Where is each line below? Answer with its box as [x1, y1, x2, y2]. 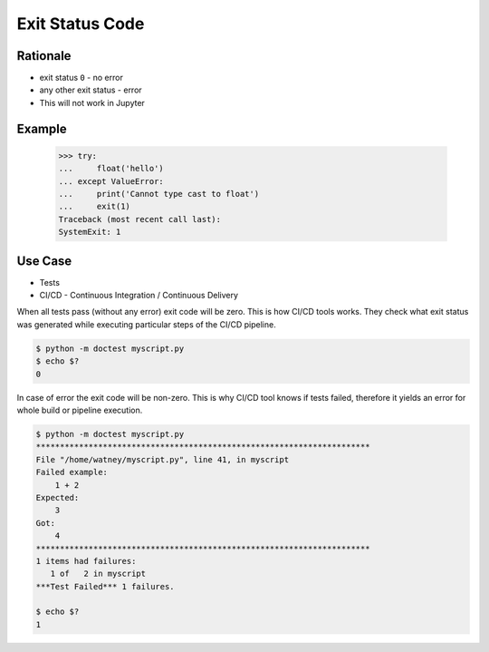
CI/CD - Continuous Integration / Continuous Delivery [39, 290, 239, 301]
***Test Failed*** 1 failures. [35, 581, 176, 591]
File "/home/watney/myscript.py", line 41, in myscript [35, 454, 290, 464]
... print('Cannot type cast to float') [58, 189, 260, 199]
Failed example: [35, 467, 109, 478]
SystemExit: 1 [58, 227, 121, 238]
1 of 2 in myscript [50, 569, 147, 579]
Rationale [16, 48, 72, 63]
